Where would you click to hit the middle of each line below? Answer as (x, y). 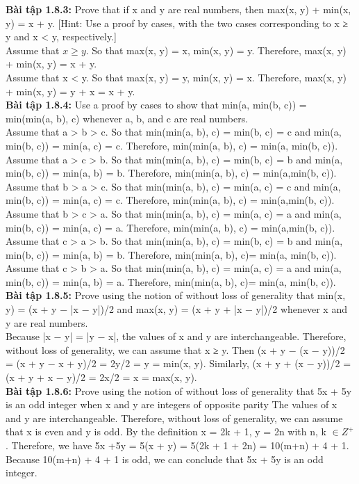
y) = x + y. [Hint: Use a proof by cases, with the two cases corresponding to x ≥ (177, 23)
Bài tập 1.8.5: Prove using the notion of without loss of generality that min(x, (176, 295)
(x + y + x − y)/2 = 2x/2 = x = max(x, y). (101, 377)
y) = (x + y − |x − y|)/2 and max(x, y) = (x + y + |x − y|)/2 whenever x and (176, 309)
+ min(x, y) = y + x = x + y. (70, 91)
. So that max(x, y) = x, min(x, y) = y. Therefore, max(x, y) (216, 50)
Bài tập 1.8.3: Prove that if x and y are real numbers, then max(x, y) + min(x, (178, 9)
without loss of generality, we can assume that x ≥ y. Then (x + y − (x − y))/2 (175, 349)
